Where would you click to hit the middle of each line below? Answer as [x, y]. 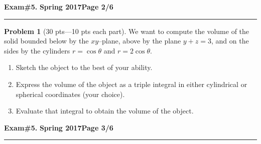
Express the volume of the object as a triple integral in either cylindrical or [132, 84]
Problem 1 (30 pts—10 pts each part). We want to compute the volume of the [127, 31]
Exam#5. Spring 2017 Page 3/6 [59, 127]
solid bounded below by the [46, 41]
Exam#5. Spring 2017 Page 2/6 [59, 6]
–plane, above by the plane [140, 41]
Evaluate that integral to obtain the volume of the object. [105, 111]
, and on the [230, 41]
